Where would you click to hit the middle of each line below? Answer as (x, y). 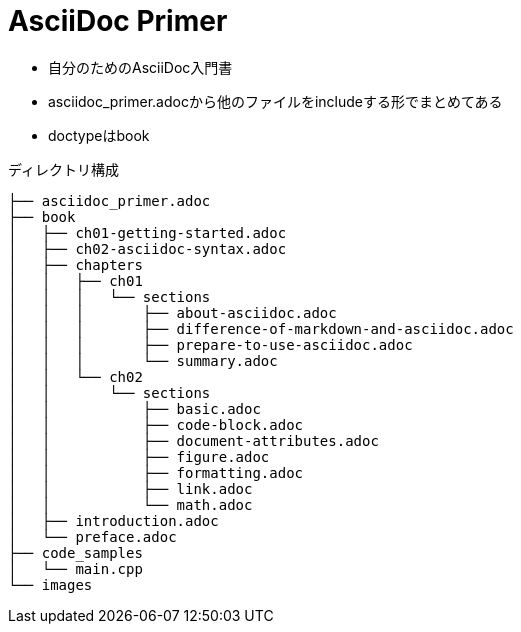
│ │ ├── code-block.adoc (156, 424)
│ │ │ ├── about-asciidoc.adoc (172, 312)
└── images (50, 584)
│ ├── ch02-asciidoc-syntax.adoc (147, 248)
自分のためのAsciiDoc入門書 (140, 67)
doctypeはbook (99, 135)
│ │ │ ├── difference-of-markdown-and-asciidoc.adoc (261, 328)
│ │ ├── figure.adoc (139, 456)
